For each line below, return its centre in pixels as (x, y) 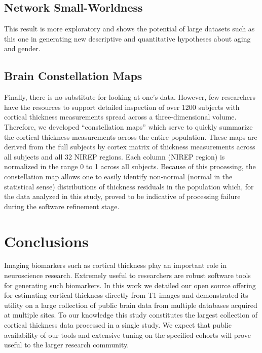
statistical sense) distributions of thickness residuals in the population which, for (129, 186)
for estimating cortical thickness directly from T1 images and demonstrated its (126, 295)
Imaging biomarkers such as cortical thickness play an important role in (116, 265)
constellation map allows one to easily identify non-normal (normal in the (118, 176)
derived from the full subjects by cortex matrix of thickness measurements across (130, 147)
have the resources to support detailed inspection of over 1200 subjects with (122, 107)
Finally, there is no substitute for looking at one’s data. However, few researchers (130, 97)
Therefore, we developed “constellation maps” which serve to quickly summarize (128, 126)
